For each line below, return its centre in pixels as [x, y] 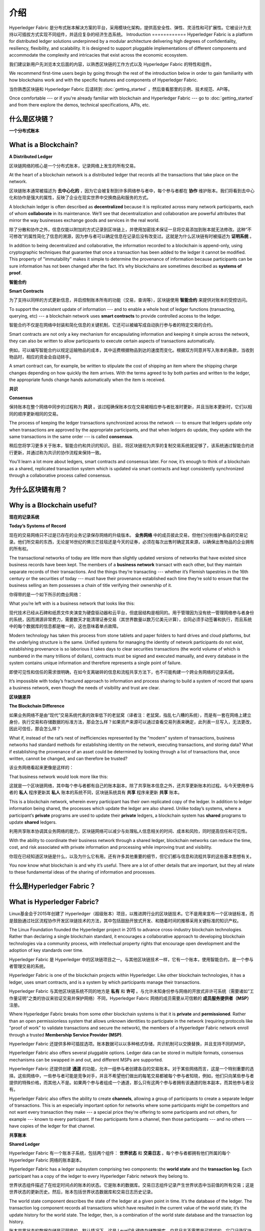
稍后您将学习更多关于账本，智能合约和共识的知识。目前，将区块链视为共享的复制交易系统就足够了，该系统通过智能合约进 [132, 446]
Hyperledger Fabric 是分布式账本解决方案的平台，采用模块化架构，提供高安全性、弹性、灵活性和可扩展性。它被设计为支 [130, 28]
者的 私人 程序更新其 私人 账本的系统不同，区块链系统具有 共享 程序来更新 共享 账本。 [96, 792]
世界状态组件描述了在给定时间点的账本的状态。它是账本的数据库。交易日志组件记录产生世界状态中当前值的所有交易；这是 [132, 1185]
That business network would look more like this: [58, 777]
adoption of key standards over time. [46, 950]
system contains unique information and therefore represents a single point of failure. [95, 663]
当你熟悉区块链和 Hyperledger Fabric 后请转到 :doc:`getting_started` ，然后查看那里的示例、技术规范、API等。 [121, 89]
